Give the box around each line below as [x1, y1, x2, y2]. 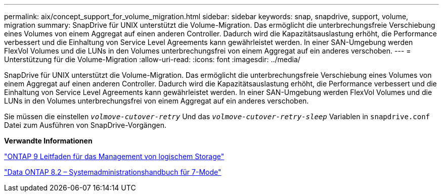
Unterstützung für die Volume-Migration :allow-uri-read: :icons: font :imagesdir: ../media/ [4, 55, 300, 64]
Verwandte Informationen [4, 136, 93, 145]
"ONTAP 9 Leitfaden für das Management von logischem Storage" [4, 152, 225, 161]
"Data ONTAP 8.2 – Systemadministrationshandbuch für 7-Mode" [4, 168, 221, 176]
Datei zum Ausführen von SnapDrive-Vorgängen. [4, 121, 167, 129]
